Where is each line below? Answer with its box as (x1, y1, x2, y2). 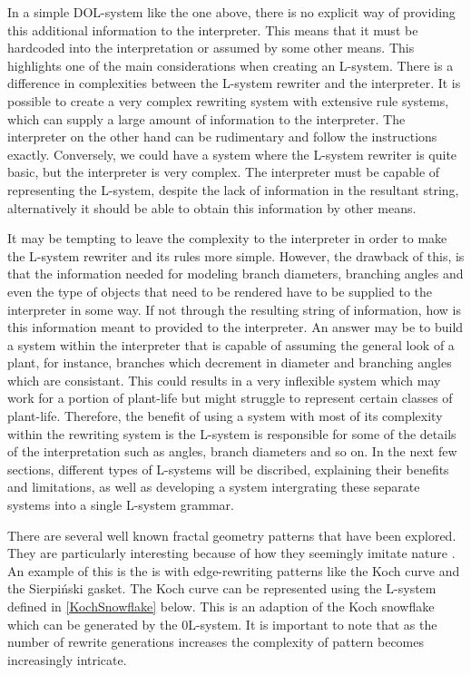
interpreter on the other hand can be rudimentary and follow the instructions (7, 127, 437, 146)
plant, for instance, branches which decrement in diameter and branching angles (7, 353, 452, 372)
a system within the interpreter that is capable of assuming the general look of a (7, 335, 455, 354)
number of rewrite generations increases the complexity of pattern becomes (7, 632, 425, 651)
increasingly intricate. (7, 650, 127, 669)
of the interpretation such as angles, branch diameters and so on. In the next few (7, 442, 457, 461)
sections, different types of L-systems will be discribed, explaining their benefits (7, 459, 449, 478)
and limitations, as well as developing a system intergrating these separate (7, 477, 420, 496)
